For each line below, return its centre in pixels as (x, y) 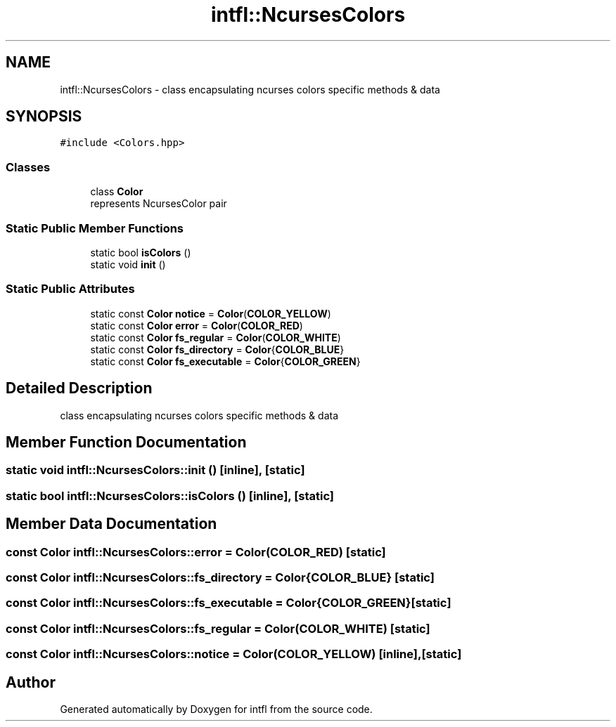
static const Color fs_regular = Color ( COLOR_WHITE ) (216, 337)
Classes (28, 167)
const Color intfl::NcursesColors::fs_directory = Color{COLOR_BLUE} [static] (220, 577)
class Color (117, 192)
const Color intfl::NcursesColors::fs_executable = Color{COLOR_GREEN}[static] (229, 603)
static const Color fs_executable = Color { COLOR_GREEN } (225, 361)
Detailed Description (79, 388)
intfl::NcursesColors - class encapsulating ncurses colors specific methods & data (250, 89)
